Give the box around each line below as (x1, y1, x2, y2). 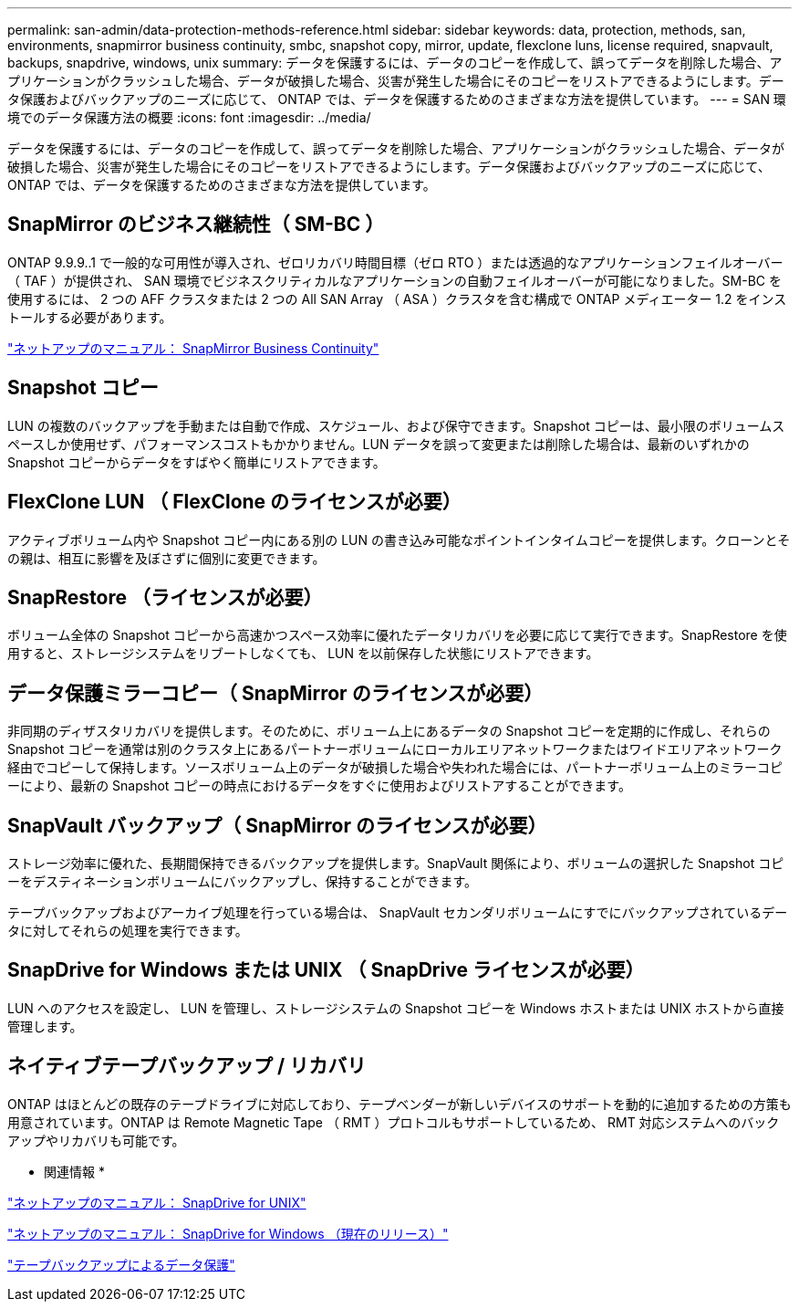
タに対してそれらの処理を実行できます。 (7, 923, 248, 939)
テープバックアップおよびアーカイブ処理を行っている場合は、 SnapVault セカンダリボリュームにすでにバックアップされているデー (7, 905, 788, 921)
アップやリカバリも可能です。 (7, 1132, 185, 1148)
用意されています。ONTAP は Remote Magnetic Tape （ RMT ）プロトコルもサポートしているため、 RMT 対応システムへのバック (7, 1114, 780, 1130)
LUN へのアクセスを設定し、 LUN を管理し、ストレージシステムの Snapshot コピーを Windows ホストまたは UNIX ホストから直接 (7, 1000, 784, 1016)
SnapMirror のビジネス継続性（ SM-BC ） (7, 213, 385, 236)
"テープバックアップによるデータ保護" (7, 1256, 235, 1272)
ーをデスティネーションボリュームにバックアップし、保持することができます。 (7, 874, 478, 890)
